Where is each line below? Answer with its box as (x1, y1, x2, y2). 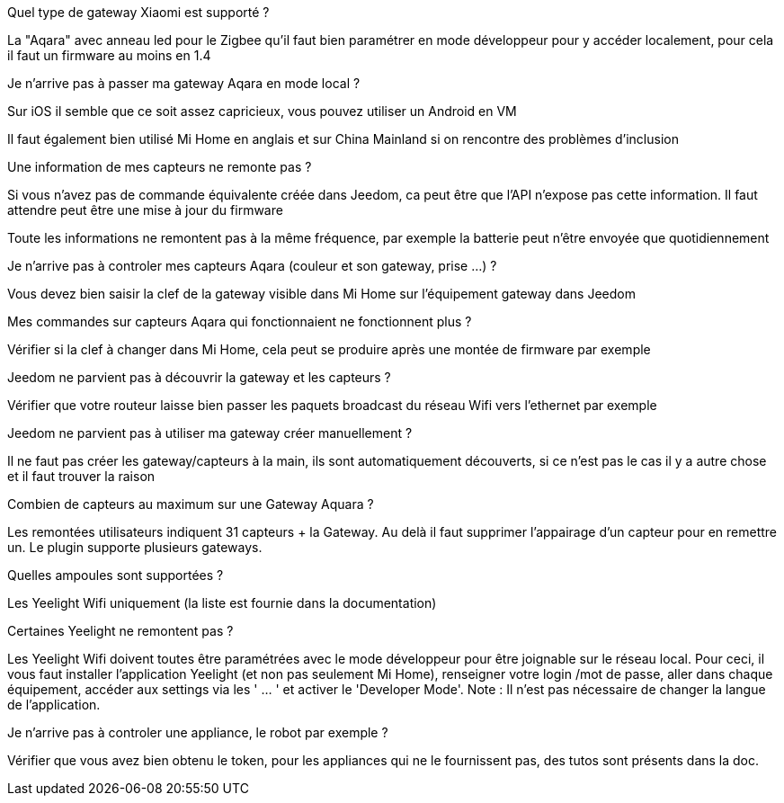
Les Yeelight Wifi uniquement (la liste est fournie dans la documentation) (7, 595, 437, 611)
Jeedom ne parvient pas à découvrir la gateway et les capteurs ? (7, 370, 391, 385)
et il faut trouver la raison (7, 468, 156, 484)
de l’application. (7, 697, 101, 712)
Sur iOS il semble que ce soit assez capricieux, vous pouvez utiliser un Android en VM (7, 103, 517, 119)
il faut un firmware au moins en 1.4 (7, 48, 211, 63)
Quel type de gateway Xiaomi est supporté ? (7, 4, 270, 20)
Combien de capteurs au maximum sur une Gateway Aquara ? (7, 496, 374, 512)
